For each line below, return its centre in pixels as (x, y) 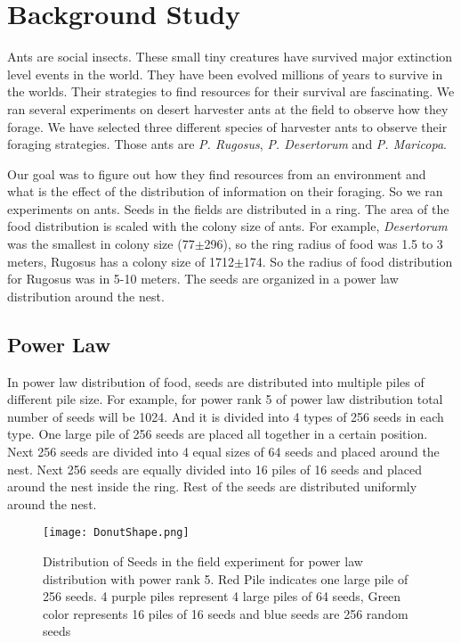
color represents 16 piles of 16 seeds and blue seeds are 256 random (226, 613)
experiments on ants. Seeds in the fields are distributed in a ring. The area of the (228, 208)
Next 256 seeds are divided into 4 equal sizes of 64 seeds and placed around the (223, 452)
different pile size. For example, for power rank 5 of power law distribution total (225, 399)
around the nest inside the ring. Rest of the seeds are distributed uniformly (212, 486)
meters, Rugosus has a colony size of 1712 (121, 261)
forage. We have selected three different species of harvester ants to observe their (227, 126)
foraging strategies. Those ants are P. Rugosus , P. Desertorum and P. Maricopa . (227, 144)
